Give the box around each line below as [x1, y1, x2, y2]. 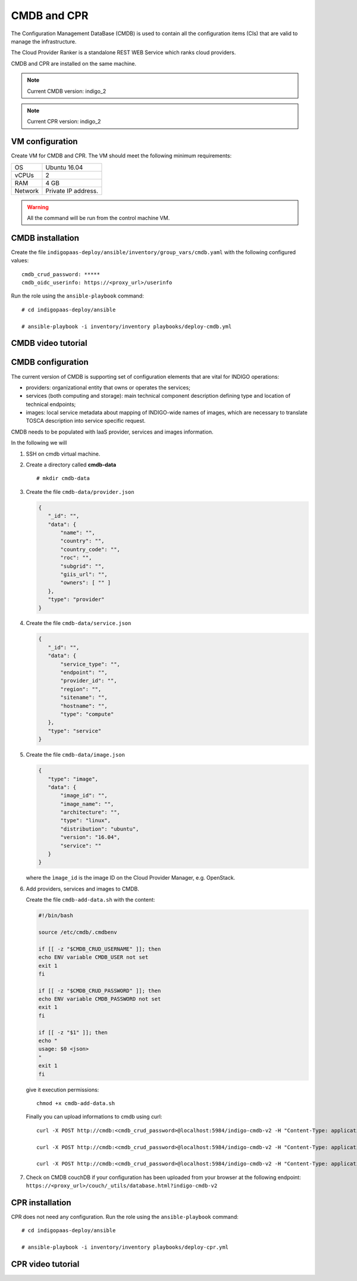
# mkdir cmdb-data [36, 475, 90, 482]
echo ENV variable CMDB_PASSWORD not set [38, 996, 161, 1002]
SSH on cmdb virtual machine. [26, 450, 101, 457]
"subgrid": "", [60, 562, 105, 570]
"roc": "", [60, 555, 92, 561]
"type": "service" [48, 728, 102, 734]
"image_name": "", [60, 800, 114, 807]
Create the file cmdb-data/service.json [26, 620, 131, 627]
